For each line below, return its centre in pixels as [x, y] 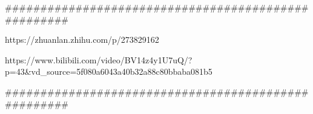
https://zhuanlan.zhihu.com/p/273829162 [82, 40]
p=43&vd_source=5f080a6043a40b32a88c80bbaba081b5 [109, 71]
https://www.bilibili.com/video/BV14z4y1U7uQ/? [99, 59]
